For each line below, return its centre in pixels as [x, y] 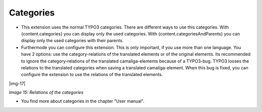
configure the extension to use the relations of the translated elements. [92, 75]
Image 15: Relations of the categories [46, 93]
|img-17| [17, 83]
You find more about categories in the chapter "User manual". [83, 101]
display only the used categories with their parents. [72, 41]
